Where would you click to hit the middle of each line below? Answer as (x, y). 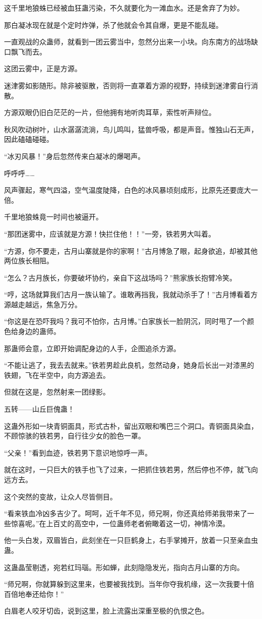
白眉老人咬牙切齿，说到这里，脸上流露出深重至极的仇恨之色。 (106, 611)
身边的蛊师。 (39, 331)
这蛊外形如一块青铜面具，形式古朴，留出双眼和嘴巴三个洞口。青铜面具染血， (131, 426)
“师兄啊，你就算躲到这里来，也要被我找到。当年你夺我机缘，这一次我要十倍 (129, 584)
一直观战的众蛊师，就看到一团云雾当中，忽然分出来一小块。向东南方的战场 (127, 42)
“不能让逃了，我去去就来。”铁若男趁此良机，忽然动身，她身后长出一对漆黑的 (129, 365)
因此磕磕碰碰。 (29, 139)
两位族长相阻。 (29, 261)
